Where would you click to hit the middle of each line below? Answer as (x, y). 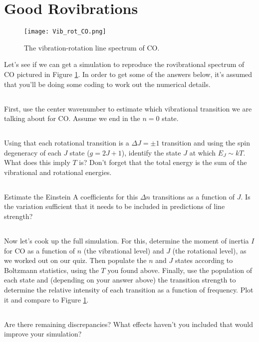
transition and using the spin (206, 143)
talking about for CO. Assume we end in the (72, 118)
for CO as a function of (40, 250)
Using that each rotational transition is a (67, 143)
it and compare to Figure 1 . (46, 299)
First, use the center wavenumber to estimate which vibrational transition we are (128, 108)
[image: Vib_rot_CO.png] (65, 32)
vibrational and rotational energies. (58, 172)
